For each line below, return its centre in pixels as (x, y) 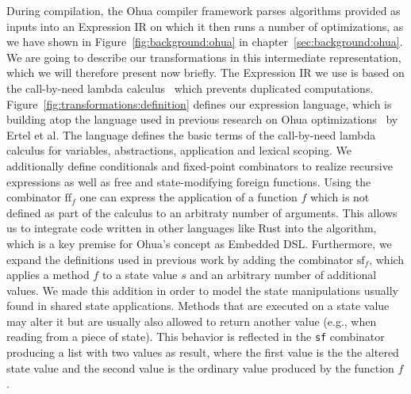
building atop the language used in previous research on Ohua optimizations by (202, 119)
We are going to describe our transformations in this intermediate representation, (204, 57)
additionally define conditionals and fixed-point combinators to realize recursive (200, 165)
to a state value (140, 275)
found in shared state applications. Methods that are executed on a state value (198, 306)
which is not (340, 197)
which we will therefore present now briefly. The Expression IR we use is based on (205, 73)
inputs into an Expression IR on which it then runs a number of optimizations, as (205, 26)
